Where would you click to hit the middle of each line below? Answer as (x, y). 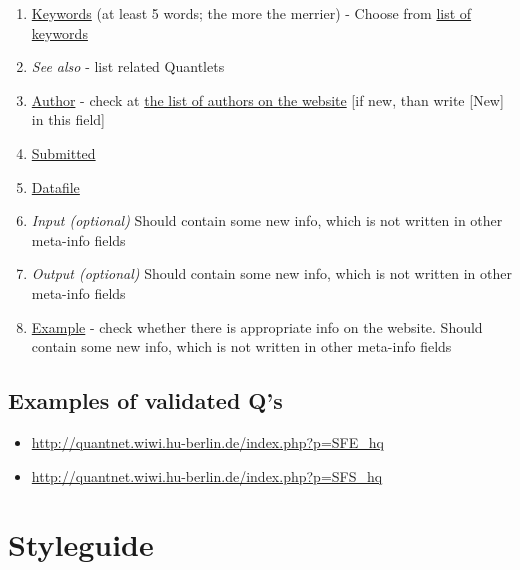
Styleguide (81, 544)
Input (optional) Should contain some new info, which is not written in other (267, 220)
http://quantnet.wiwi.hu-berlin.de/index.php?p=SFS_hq (207, 475)
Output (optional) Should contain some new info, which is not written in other (271, 273)
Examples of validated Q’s (145, 400)
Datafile (55, 186)
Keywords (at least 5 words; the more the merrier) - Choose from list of (251, 13)
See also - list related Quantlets (128, 66)
